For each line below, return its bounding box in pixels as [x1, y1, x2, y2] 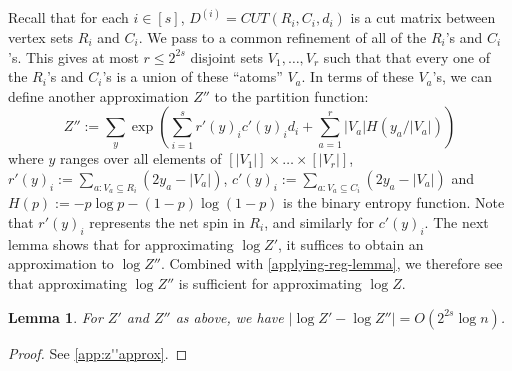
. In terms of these [301, 66, 414, 87]
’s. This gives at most [8, 46, 139, 67]
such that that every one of [323, 46, 491, 67]
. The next [424, 212, 489, 233]
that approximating [8, 273, 128, 294]
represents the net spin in [89, 212, 245, 233]
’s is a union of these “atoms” [102, 66, 283, 87]
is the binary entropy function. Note [283, 192, 505, 213]
